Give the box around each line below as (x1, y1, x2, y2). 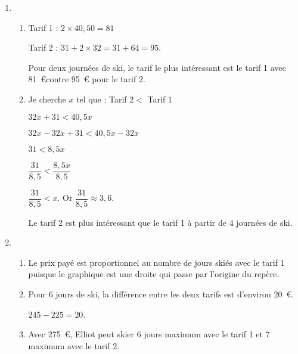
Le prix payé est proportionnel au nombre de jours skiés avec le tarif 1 (28, 256, 285, 268)
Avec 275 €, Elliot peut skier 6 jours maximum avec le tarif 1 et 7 (28, 328, 270, 340)
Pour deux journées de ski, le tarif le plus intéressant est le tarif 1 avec (28, 61, 286, 73)
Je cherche (28, 92, 66, 105)
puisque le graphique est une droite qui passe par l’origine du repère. (28, 268, 280, 280)
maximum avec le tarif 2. (28, 339, 120, 352)
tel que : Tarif (76, 92, 127, 105)
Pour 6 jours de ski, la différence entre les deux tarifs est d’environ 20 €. (28, 288, 294, 300)
